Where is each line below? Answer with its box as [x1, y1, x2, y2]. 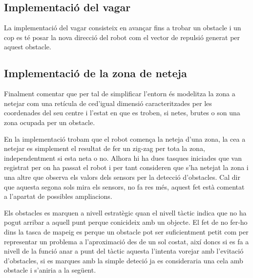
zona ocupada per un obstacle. [4, 117, 95, 127]
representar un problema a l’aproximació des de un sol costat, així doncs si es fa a [4, 236, 249, 246]
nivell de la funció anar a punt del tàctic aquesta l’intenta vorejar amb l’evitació [4, 246, 244, 256]
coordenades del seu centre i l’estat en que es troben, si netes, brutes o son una [4, 107, 240, 118]
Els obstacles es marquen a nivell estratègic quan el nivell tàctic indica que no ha [4, 207, 247, 217]
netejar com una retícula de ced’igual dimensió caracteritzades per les [4, 98, 212, 108]
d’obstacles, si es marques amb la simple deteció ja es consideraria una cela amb [4, 255, 243, 265]
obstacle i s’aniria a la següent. [4, 265, 96, 275]
